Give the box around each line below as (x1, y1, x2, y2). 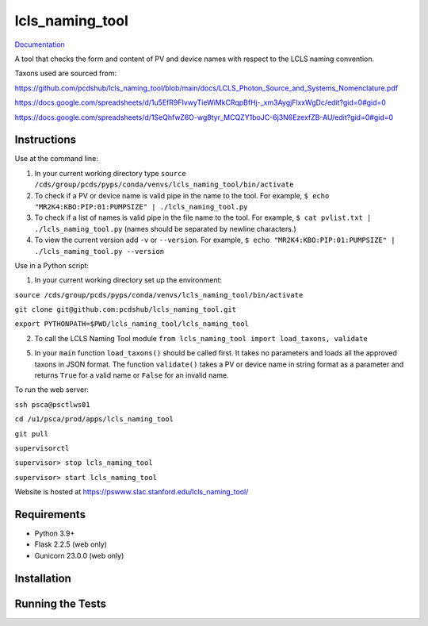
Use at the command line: (14, 154, 99, 163)
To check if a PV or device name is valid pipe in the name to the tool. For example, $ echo (34, 190, 330, 200)
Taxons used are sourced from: (14, 68, 117, 79)
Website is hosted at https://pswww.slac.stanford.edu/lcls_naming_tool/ (14, 487, 249, 497)
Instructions (14, 133, 77, 147)
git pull (14, 429, 49, 438)
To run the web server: (14, 385, 89, 394)
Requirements (14, 508, 86, 521)
